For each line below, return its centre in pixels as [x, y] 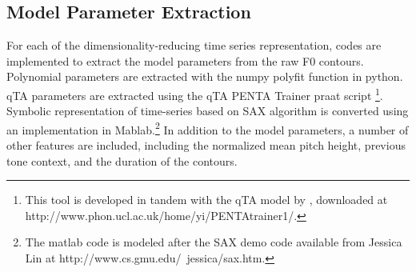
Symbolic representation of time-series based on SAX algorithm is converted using [208, 111]
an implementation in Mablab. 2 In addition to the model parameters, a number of [208, 128]
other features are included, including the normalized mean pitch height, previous [206, 145]
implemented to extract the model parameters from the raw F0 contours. [185, 60]
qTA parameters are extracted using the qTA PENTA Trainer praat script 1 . [195, 94]
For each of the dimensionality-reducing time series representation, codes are [194, 45]
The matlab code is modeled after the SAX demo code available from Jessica [214, 242]
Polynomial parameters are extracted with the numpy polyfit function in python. [205, 76]
